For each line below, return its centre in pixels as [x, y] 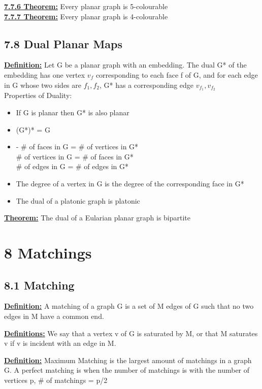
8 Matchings [48, 252]
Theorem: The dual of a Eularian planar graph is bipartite [97, 218]
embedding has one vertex [45, 74]
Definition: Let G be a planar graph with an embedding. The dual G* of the [125, 65]
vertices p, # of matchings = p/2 [56, 380]
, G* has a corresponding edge [147, 85]
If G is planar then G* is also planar [73, 112]
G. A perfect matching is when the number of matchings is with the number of [127, 370]
